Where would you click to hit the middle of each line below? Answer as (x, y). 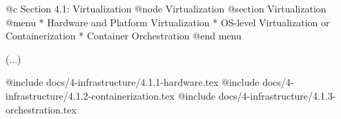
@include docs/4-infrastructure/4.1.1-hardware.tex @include (133, 82)
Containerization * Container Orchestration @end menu (124, 36)
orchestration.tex (41, 109)
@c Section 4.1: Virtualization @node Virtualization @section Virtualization (166, 8)
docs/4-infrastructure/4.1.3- (277, 95)
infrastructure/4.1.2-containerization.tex (90, 95)
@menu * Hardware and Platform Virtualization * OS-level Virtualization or (168, 22)
